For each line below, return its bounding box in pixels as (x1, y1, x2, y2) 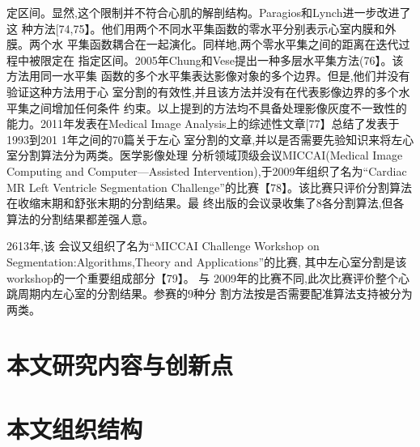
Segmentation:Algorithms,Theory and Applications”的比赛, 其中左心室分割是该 (6, 253, 407, 270)
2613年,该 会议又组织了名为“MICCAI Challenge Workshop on (6, 237, 320, 254)
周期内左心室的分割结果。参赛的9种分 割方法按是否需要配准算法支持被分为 (17, 285, 413, 302)
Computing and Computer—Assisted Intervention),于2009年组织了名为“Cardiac (6, 162, 407, 179)
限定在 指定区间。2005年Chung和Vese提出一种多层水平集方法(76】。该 (40, 51, 404, 68)
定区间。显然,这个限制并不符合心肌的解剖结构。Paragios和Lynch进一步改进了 (6, 4, 411, 20)
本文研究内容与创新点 (6, 348, 234, 381)
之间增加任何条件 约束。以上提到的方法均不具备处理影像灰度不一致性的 (28, 99, 407, 116)
